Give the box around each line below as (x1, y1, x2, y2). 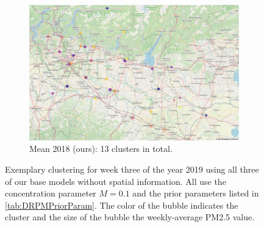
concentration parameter (5, 187, 96, 200)
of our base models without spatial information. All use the (5, 175, 226, 187)
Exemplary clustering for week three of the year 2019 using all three (5, 162, 259, 175)
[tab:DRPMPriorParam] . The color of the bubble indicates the (5, 198, 238, 211)
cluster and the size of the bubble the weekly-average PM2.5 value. (5, 211, 255, 223)
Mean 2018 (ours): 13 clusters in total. (29, 142, 173, 155)
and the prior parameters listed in (132, 187, 259, 200)
